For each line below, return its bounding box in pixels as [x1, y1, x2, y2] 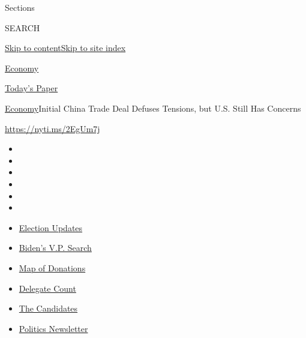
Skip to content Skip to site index [5, 41, 126, 54]
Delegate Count [19, 282, 76, 294]
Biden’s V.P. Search [19, 241, 92, 254]
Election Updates [19, 221, 83, 234]
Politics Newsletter [19, 322, 88, 334]
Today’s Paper [5, 82, 58, 94]
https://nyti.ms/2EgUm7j [5, 122, 100, 134]
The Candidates [19, 302, 78, 315]
